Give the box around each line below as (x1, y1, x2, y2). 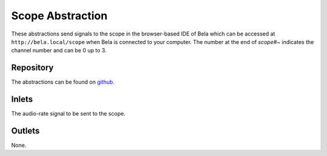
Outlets (11, 125, 40, 136)
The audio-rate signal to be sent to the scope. (11, 110, 125, 117)
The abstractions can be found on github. (11, 78, 115, 86)
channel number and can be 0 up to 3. (11, 47, 107, 54)
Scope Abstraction (11, 9, 108, 22)
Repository (11, 63, 54, 73)
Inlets (11, 94, 33, 105)
